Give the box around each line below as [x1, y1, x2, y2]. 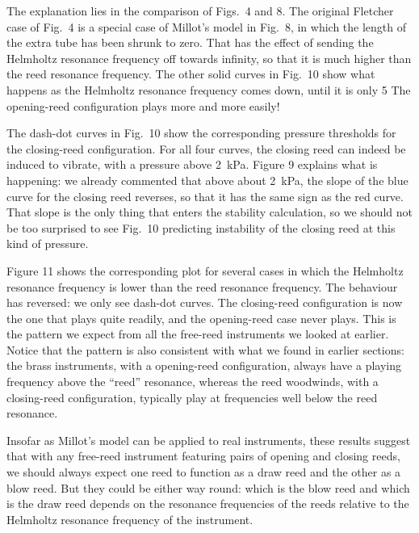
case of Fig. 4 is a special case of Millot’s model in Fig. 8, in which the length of [6, 18, 407, 35]
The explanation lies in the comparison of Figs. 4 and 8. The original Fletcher [6, 2, 394, 19]
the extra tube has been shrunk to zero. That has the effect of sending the [6, 34, 374, 51]
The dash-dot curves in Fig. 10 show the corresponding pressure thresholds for [6, 124, 396, 141]
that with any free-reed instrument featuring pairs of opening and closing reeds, [6, 447, 400, 464]
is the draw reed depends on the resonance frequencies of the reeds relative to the [6, 495, 409, 512]
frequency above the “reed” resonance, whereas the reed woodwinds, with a [6, 373, 379, 390]
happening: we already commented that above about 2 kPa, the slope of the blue [6, 171, 409, 188]
